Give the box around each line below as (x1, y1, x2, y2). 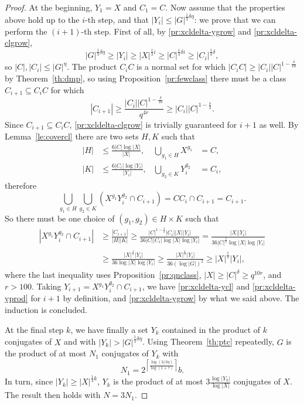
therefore (5, 179, 37, 191)
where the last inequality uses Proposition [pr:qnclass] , (5, 268, 201, 281)
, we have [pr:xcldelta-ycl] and (142, 280, 250, 292)
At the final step (5, 323, 64, 335)
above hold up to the (5, 13, 80, 25)
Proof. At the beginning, (5, 1, 93, 13)
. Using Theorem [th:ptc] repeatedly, (142, 335, 274, 348)
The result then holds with (5, 389, 101, 401)
